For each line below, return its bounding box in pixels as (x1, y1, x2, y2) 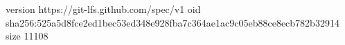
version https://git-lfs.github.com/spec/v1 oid (6, 2, 201, 16)
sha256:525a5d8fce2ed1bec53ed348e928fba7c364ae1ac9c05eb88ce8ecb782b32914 (6, 15, 339, 29)
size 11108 (6, 29, 48, 43)
